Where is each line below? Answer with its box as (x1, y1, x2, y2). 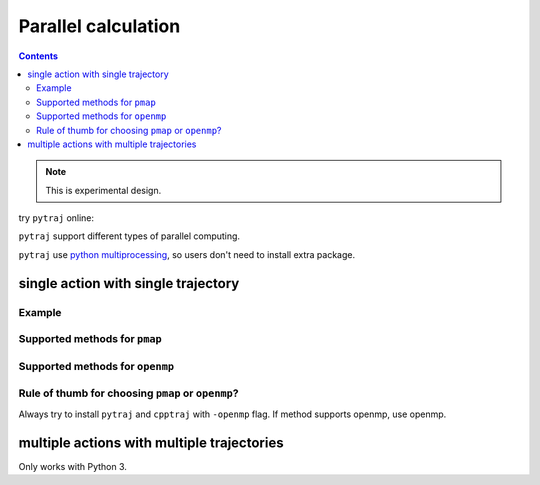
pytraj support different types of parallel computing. (18, 230, 240, 242)
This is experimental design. (45, 184, 162, 196)
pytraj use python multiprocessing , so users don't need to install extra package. (18, 248, 355, 260)
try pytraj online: (18, 212, 95, 224)
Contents (18, 50, 59, 62)
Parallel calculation (18, 15, 181, 37)
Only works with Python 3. (18, 460, 127, 472)
